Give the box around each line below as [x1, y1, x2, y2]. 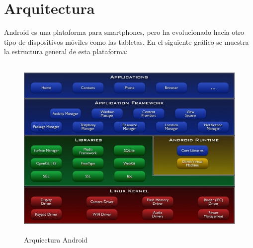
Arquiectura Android [24, 234, 88, 245]
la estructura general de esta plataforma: [4, 46, 128, 57]
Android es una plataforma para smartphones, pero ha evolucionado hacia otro [4, 27, 245, 37]
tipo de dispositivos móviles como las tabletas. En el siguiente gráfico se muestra [4, 36, 249, 47]
